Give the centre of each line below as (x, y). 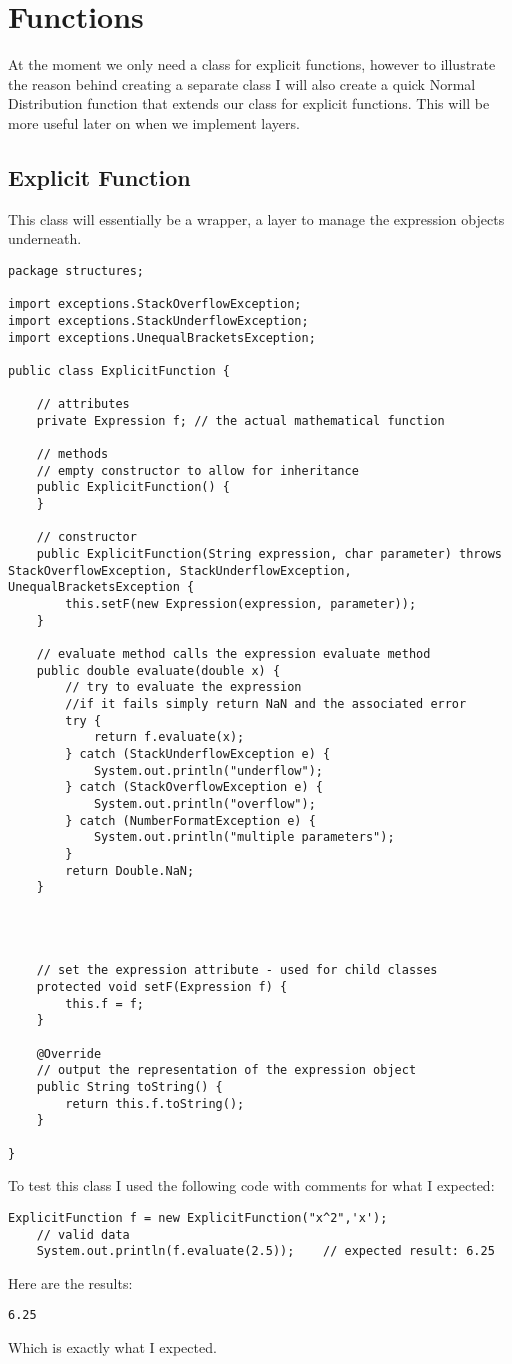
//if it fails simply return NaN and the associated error (266, 703)
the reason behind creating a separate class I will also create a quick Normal (242, 83)
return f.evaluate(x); (169, 737)
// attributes (83, 404)
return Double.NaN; (130, 870)
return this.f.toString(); (155, 1103)
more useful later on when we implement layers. (154, 122)
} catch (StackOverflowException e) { (194, 787)
